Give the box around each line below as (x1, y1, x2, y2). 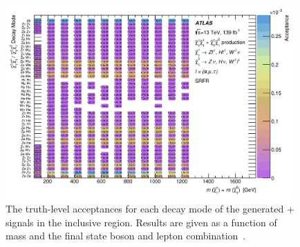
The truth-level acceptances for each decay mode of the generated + (6, 201, 294, 216)
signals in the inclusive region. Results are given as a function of (6, 215, 277, 229)
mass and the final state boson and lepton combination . (6, 228, 246, 243)
